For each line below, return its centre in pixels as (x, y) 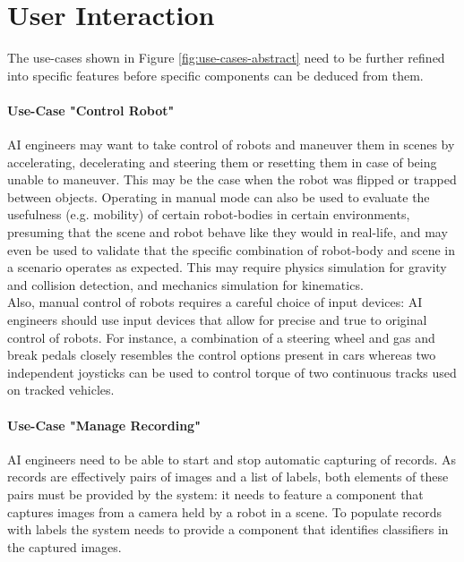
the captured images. (64, 546)
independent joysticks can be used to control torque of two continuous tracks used (232, 372)
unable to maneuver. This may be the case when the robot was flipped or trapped (232, 179)
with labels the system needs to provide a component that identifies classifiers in (228, 529)
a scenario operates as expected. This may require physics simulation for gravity (227, 267)
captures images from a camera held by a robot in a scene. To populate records (225, 511)
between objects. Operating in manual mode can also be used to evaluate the (219, 196)
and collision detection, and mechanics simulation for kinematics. (185, 284)
